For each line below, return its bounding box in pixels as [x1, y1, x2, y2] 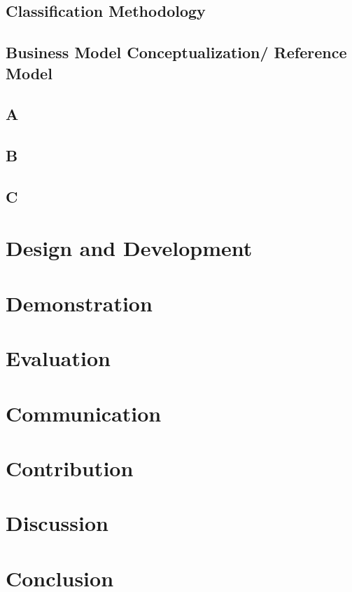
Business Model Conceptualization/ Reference [6, 41, 347, 63]
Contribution [6, 453, 134, 482]
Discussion [6, 509, 108, 537]
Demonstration [6, 288, 153, 317]
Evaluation [6, 344, 111, 372]
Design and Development [6, 234, 253, 262]
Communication [6, 398, 162, 427]
